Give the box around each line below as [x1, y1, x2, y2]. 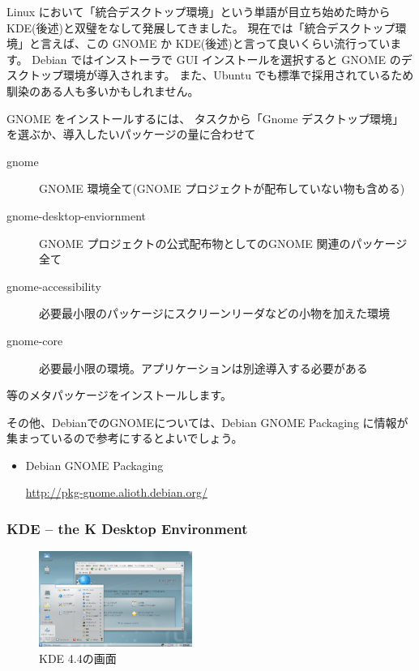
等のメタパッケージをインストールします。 [6, 387, 233, 404]
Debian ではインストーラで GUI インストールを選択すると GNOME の [32, 50, 401, 67]
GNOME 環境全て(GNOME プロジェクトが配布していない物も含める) [39, 180, 405, 197]
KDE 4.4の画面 [39, 649, 117, 666]
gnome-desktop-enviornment [6, 207, 147, 224]
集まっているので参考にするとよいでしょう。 [6, 430, 243, 447]
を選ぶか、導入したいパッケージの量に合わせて [6, 126, 256, 143]
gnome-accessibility [6, 277, 101, 294]
